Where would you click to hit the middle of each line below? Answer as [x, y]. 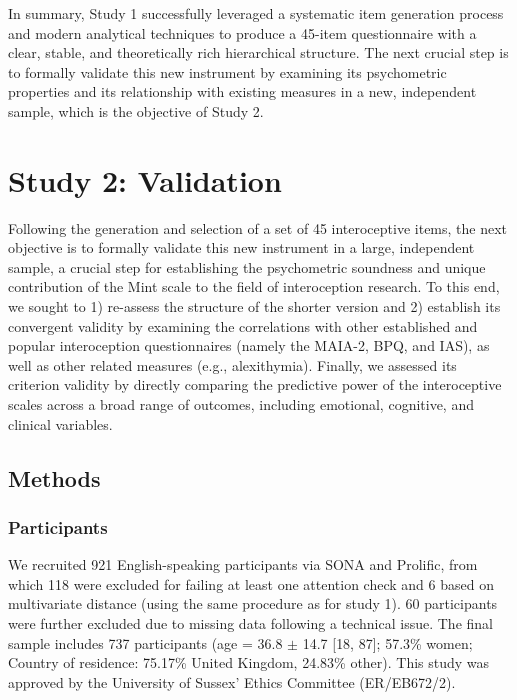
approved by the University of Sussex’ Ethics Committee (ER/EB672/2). [232, 681]
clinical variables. [60, 423]
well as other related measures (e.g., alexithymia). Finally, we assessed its [232, 364]
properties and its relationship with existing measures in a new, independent [242, 91]
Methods [54, 477]
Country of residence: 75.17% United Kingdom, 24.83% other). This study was [249, 662]
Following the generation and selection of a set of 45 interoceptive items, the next [258, 227]
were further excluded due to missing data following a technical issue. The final [250, 623]
